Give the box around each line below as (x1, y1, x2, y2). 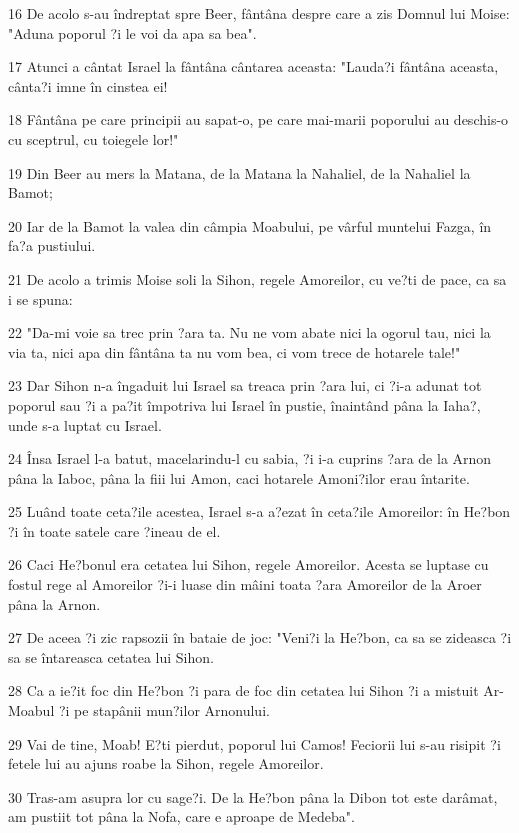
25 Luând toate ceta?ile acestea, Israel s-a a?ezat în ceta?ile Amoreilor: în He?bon (8, 501, 511, 522)
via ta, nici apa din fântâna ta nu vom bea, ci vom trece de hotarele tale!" (8, 341, 461, 362)
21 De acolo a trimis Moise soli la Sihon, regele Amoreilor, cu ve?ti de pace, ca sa (8, 268, 507, 289)
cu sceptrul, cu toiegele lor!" (8, 128, 179, 149)
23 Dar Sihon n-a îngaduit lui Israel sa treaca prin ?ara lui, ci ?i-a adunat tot (8, 375, 482, 396)
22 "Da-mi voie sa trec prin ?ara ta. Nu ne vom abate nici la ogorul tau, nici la (8, 322, 491, 343)
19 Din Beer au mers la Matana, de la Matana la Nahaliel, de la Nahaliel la (8, 162, 471, 183)
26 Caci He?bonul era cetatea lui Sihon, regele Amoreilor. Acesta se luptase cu (8, 554, 489, 575)
